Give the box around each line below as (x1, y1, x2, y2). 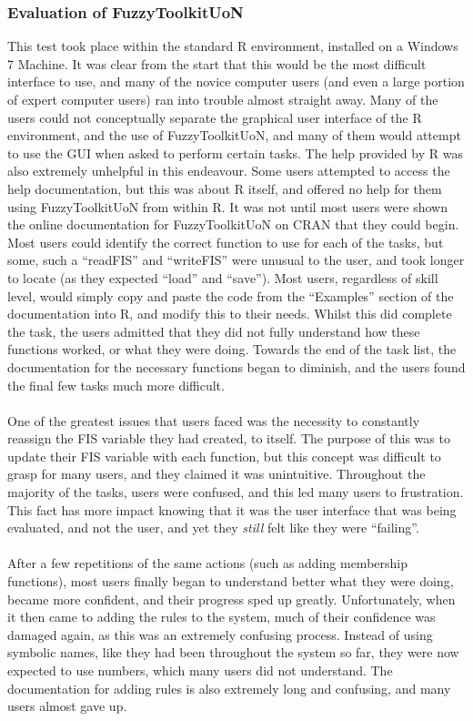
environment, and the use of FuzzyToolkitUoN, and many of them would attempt (7, 126, 461, 145)
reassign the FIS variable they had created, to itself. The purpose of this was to (7, 429, 450, 448)
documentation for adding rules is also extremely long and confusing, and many (7, 678, 451, 697)
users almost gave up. (7, 696, 127, 716)
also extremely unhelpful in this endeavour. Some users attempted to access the (7, 161, 450, 180)
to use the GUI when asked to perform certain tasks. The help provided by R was (7, 143, 463, 162)
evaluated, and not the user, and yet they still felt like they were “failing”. (7, 518, 419, 537)
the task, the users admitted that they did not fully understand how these (7, 321, 420, 340)
